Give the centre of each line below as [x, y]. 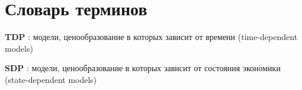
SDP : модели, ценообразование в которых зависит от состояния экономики [143, 68]
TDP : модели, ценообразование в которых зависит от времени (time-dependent [151, 37]
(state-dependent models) [51, 79]
